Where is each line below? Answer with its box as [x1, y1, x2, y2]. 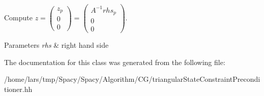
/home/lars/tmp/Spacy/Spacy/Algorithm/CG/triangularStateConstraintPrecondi [4, 74, 260, 84]
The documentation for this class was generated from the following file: [4, 56, 225, 67]
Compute [4, 12, 33, 23]
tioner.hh [4, 83, 33, 94]
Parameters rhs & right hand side [4, 40, 109, 50]
